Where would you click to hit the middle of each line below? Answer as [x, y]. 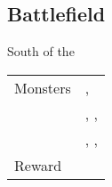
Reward [38, 165]
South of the [41, 51]
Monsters [43, 87]
